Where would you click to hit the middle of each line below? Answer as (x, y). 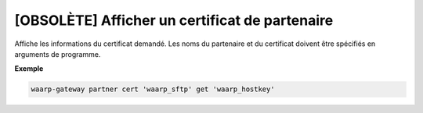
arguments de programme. (58, 54)
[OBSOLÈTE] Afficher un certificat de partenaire (174, 20)
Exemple (29, 69)
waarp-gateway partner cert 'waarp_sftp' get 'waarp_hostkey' (153, 89)
